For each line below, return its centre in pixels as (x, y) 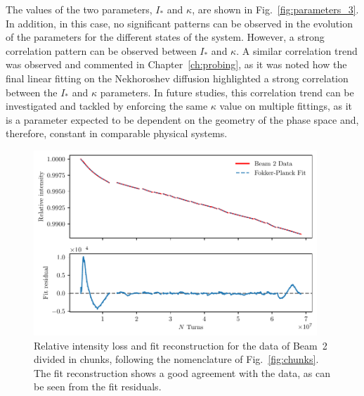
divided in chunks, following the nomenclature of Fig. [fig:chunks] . (176, 359)
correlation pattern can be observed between (101, 50)
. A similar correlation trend (297, 50)
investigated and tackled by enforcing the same (107, 106)
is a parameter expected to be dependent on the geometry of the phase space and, (182, 119)
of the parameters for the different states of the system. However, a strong (165, 37)
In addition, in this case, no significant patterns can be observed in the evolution (179, 23)
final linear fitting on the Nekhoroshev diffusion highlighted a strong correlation (177, 78)
